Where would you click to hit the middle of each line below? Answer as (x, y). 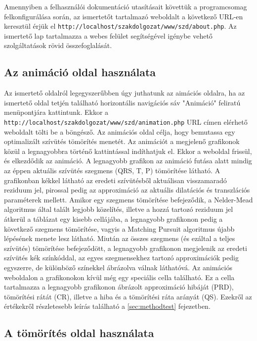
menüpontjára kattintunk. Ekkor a (56, 112)
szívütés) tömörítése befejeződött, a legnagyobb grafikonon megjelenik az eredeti (126, 248)
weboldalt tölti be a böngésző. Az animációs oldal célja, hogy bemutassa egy (120, 131)
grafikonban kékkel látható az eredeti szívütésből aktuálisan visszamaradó (115, 180)
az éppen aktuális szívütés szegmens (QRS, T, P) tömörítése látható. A (112, 170)
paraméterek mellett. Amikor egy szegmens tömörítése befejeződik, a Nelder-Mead (128, 199)
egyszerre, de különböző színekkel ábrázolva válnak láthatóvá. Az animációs (118, 267)
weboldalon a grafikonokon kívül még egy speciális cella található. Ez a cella (119, 277)
